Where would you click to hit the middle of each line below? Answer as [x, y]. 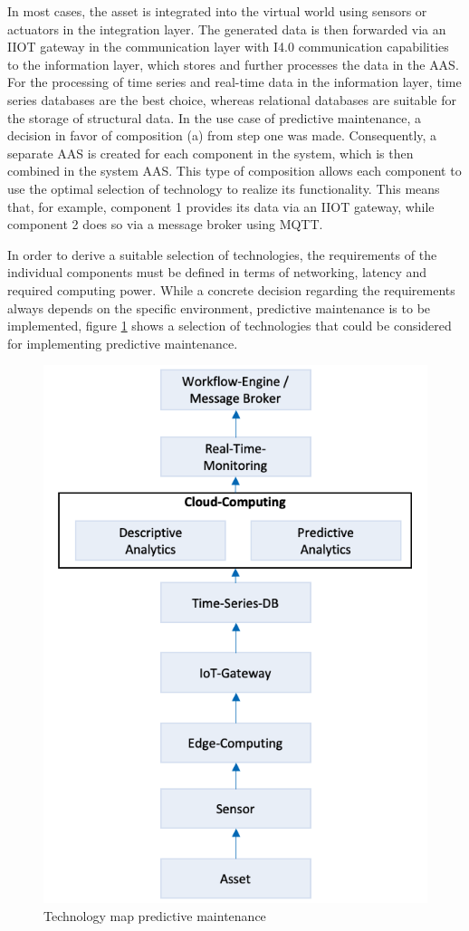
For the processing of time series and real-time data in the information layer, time [234, 82]
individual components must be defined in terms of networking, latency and [217, 272]
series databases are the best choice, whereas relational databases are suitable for [232, 99]
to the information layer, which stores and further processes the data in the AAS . [233, 64]
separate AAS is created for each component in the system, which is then [211, 153]
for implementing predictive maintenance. [123, 343]
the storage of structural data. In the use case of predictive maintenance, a [214, 117]
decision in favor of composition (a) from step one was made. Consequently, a [222, 135]
